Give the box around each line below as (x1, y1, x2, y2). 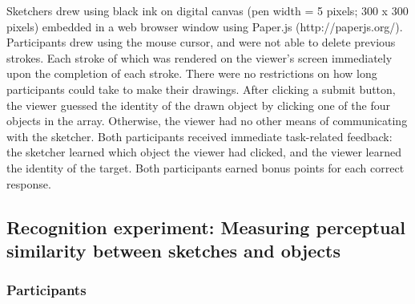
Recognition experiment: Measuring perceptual (6, 214, 405, 239)
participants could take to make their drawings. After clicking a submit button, (6, 80, 396, 97)
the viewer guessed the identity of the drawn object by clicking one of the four (6, 96, 390, 113)
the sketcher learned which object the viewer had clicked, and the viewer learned (6, 144, 401, 160)
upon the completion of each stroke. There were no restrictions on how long (6, 65, 377, 82)
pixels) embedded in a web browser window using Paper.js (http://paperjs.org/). (6, 18, 403, 34)
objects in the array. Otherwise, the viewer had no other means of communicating (6, 112, 408, 129)
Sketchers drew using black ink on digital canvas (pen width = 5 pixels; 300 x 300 (6, 2, 409, 18)
